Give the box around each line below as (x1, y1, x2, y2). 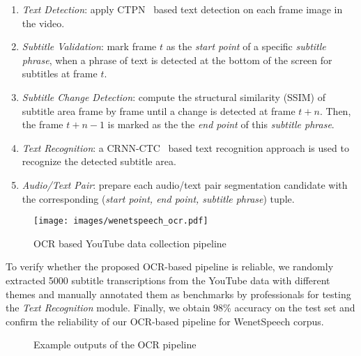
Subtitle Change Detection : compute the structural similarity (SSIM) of (22, 89, 325, 104)
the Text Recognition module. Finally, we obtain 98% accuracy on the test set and (6, 300, 355, 315)
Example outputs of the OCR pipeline (33, 337, 197, 352)
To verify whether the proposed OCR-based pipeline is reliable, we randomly (6, 259, 334, 274)
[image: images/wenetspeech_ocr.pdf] (33, 216, 208, 226)
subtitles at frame (22, 66, 98, 81)
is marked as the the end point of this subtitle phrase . (107, 117, 335, 132)
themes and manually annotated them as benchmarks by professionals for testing (6, 286, 351, 301)
